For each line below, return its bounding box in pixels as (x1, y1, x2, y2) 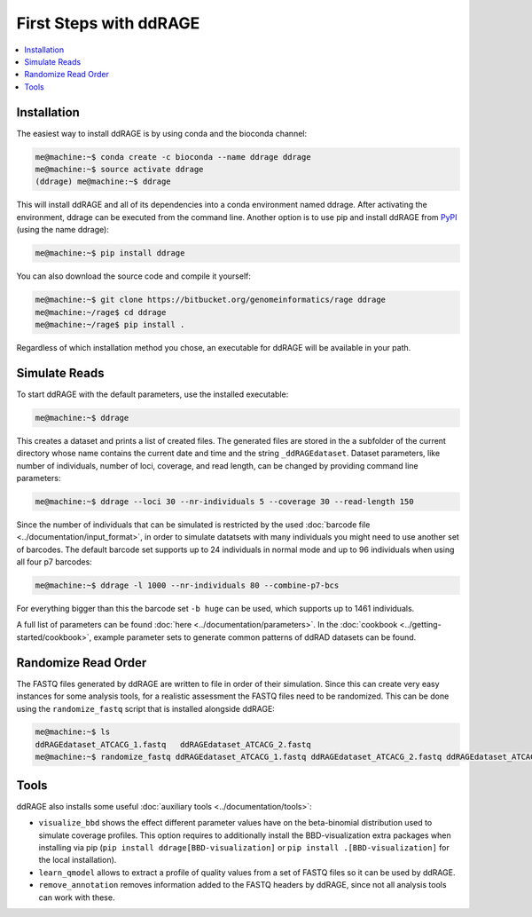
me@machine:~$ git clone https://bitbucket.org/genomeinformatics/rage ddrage (35, 295, 386, 305)
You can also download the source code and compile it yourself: (16, 271, 252, 281)
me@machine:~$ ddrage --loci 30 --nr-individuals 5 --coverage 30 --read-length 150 (35, 496, 414, 506)
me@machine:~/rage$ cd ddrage (35, 307, 167, 317)
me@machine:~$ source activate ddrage (35, 164, 204, 174)
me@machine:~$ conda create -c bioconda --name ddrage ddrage (35, 152, 311, 162)
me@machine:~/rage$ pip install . (35, 320, 185, 329)
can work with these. (38, 892, 115, 903)
